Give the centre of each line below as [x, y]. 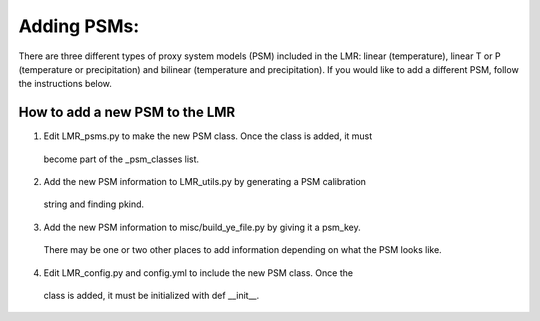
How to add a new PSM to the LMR [127, 112]
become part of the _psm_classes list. [121, 159]
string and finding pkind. [94, 204]
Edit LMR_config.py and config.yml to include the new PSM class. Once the [198, 272]
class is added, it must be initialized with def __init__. [151, 295]
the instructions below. [65, 84]
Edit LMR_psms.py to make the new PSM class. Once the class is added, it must [208, 136]
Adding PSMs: [79, 26]
